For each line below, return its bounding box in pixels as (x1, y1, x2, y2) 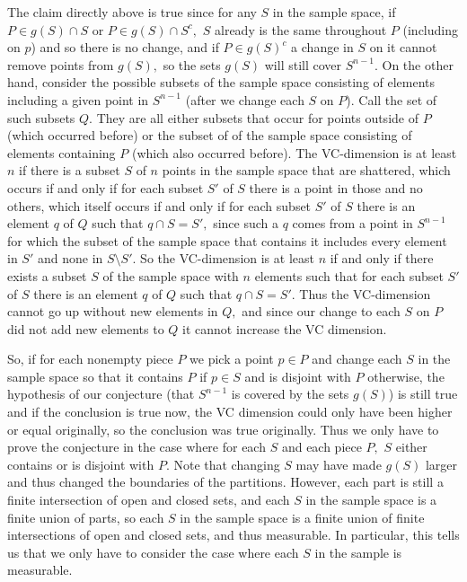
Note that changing (173, 454, 280, 473)
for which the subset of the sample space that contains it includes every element (7, 231, 447, 250)
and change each (312, 349, 402, 368)
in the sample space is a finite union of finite (180, 507, 425, 526)
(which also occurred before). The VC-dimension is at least (131, 143, 457, 162)
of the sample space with (102, 266, 239, 285)
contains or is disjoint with (7, 454, 154, 473)
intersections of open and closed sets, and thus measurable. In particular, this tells (7, 525, 460, 544)
